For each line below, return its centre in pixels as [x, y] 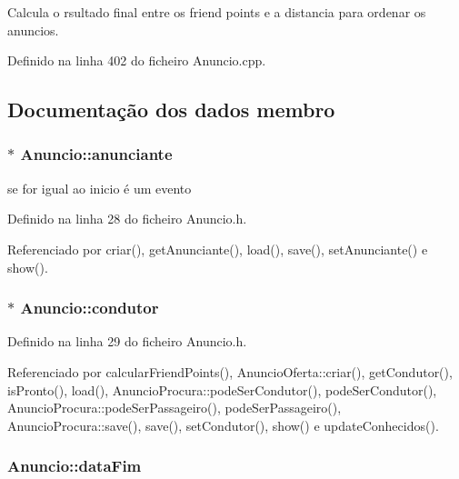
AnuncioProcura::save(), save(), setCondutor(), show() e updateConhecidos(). [223, 425]
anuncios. [33, 30]
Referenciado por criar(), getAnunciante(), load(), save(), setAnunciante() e [218, 249]
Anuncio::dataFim [75, 466]
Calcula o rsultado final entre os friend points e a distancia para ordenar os [217, 12]
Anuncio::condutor [90, 308]
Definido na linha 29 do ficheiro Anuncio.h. [127, 341]
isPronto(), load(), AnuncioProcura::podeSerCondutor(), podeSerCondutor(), [222, 389]
